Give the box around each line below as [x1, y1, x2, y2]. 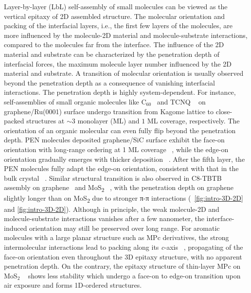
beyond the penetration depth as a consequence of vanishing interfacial [4, 77, 215, 87]
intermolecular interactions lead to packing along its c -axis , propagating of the [4, 241, 243, 252]
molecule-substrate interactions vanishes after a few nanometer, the [4, 213, 204, 224]
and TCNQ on [157, 96, 206, 106]
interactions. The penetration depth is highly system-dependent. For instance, [4, 87, 236, 97]
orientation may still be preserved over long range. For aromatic [29, 223, 220, 233]
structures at [26, 116, 65, 126]
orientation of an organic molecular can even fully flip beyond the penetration [4, 125, 236, 135]
